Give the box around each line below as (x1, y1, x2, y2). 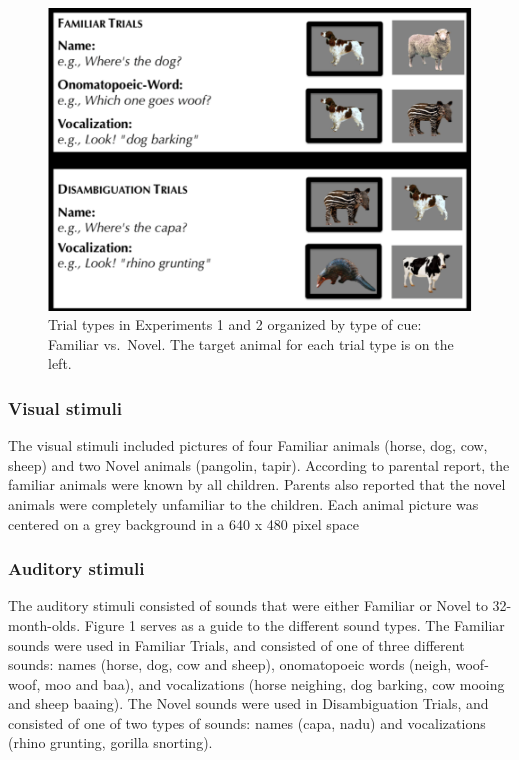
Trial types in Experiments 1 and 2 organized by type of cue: (48, 314, 422, 335)
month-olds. (8, 614, 81, 635)
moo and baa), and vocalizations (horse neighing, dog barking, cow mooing (44, 673, 505, 694)
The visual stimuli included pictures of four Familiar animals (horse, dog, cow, (8, 435, 488, 456)
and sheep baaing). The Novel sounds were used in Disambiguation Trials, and (8, 693, 489, 714)
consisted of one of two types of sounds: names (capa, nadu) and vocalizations (8, 712, 486, 733)
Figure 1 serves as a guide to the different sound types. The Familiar (84, 614, 505, 635)
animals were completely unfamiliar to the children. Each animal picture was (8, 493, 479, 514)
